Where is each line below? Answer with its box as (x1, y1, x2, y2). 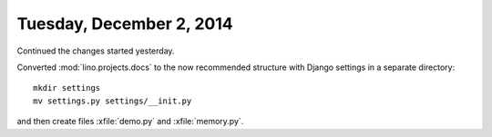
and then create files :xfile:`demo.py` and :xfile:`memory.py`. (16, 116, 244, 127)
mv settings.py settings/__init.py (33, 95, 192, 106)
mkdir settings (33, 83, 101, 93)
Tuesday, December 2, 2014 (16, 14, 233, 34)
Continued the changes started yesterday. (16, 45, 175, 56)
